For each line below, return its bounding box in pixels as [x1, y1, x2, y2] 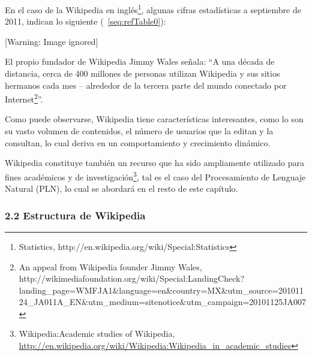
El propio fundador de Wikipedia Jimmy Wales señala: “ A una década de [5, 55, 275, 68]
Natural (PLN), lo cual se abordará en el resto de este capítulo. [5, 182, 238, 195]
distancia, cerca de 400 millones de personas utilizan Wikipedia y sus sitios [5, 67, 280, 80]
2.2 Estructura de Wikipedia [5, 207, 146, 222]
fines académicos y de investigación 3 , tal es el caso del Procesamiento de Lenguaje [5, 168, 306, 183]
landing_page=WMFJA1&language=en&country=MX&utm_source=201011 [19, 283, 304, 296]
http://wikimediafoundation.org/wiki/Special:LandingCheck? [19, 272, 245, 285]
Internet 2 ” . [5, 91, 43, 105]
